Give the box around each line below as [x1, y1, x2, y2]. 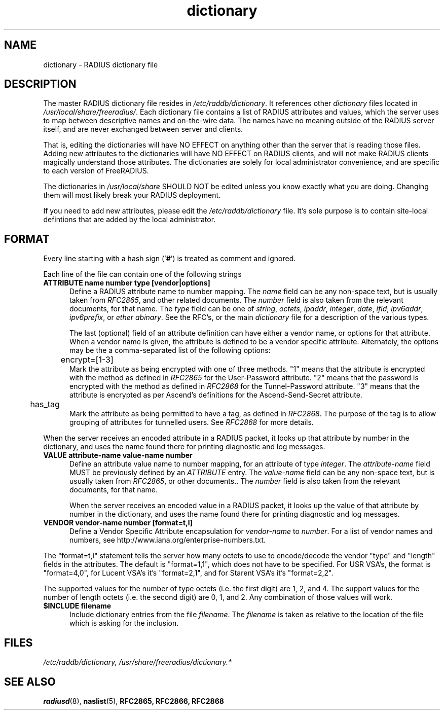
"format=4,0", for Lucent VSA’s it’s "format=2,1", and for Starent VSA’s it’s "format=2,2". [43, 568, 334, 578]
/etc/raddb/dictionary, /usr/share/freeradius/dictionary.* [43, 658, 232, 667]
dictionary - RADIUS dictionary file [43, 60, 158, 69]
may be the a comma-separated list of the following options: [69, 346, 271, 355]
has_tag [30, 399, 60, 410]
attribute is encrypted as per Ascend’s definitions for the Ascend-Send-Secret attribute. [69, 390, 362, 400]
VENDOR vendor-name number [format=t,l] [43, 518, 193, 527]
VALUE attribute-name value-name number [43, 451, 193, 460]
